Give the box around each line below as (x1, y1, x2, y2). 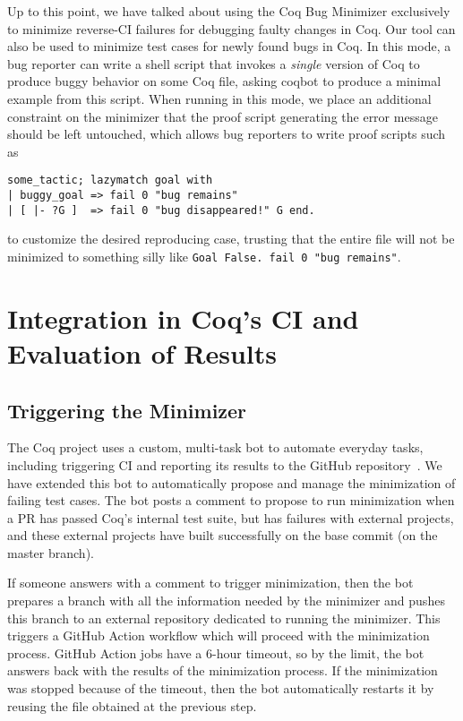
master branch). (7, 543, 94, 562)
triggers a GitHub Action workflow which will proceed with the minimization (7, 626, 430, 645)
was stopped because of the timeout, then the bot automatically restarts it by (7, 679, 434, 698)
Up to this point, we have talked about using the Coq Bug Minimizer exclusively (7, 2, 450, 20)
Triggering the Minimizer (7, 396, 247, 424)
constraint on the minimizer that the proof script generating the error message (7, 107, 438, 125)
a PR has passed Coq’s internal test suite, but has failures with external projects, (7, 508, 454, 527)
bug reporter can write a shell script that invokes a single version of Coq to (7, 54, 420, 73)
